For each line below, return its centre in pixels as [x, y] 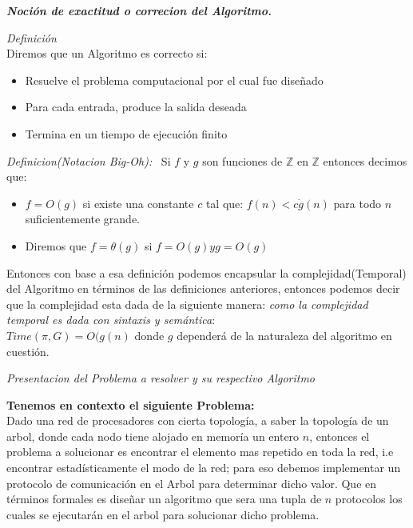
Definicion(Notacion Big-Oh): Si [89, 160]
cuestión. [28, 351]
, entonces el [340, 436]
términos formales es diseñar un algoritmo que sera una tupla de [164, 499]
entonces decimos [365, 160]
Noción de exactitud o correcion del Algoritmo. [139, 10]
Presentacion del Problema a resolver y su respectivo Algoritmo [161, 378]
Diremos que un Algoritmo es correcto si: [107, 53]
